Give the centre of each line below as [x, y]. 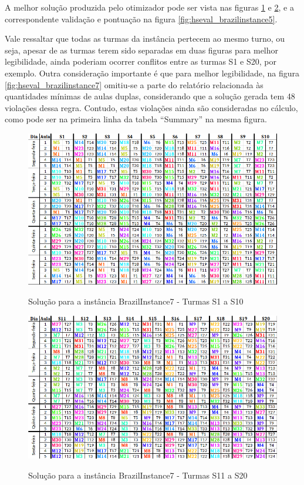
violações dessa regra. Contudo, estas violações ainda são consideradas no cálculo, [151, 107]
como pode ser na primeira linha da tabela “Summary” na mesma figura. [136, 119]
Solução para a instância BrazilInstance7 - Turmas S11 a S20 [138, 475]
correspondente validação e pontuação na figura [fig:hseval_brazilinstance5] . [141, 19]
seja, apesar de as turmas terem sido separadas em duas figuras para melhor [142, 50]
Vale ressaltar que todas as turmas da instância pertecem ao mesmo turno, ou [145, 39]
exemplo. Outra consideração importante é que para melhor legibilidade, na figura [152, 73]
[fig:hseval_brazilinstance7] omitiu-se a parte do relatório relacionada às [134, 84]
